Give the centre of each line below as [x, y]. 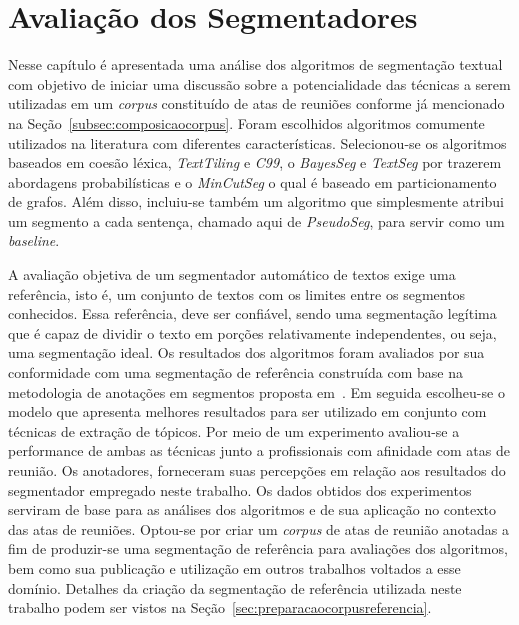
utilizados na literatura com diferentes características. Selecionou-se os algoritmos [257, 142]
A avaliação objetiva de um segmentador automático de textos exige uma [232, 274]
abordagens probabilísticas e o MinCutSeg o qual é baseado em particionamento [252, 181]
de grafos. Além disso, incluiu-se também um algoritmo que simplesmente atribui [256, 201]
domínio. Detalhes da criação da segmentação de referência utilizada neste [235, 587]
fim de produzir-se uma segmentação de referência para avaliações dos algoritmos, [258, 548]
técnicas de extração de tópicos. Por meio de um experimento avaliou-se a [234, 430]
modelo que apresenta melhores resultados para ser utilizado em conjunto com [247, 411]
